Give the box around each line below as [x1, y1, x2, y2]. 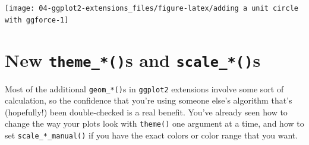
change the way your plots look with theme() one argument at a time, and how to [5, 117, 304, 130]
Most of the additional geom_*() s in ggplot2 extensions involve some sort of [5, 82, 284, 95]
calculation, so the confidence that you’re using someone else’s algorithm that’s [5, 94, 292, 107]
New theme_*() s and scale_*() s [5, 47, 261, 72]
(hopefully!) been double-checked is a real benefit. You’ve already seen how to [5, 105, 288, 118]
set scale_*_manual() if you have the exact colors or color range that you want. [5, 129, 298, 141]
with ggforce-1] [5, 15, 69, 24]
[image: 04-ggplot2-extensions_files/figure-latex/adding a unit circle [5, 4, 298, 12]
